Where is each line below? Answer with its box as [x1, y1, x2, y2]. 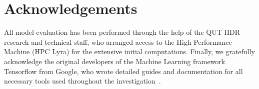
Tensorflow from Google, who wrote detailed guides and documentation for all [4, 66, 243, 76]
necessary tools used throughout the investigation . [4, 76, 161, 86]
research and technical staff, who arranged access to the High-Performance [4, 36, 232, 47]
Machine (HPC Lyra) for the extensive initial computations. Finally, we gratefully [4, 46, 255, 57]
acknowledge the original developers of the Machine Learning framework [4, 56, 225, 66]
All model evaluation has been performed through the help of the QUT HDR [4, 27, 240, 37]
